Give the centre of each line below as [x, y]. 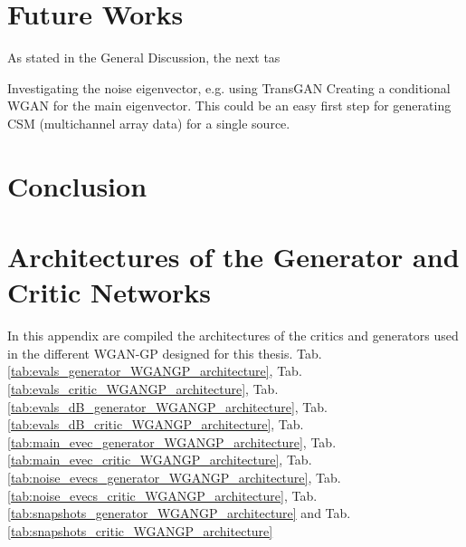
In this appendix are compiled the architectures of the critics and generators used [233, 336]
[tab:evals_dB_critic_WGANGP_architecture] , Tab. [156, 424]
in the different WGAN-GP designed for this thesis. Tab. [165, 353]
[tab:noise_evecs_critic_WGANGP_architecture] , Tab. [162, 495]
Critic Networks [109, 292]
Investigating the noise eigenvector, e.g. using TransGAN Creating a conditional [229, 87]
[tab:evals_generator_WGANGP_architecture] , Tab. [155, 371]
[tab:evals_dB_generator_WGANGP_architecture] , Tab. [167, 406]
